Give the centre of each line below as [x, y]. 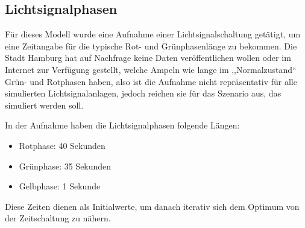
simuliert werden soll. [44, 105]
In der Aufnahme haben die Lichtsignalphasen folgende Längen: [122, 125]
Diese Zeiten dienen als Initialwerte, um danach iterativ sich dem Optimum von [152, 206]
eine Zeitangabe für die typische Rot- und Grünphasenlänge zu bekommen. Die [151, 46]
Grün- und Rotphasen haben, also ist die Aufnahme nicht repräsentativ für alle [151, 81]
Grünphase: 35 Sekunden [65, 166]
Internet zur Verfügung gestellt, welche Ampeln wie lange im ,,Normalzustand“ [151, 69]
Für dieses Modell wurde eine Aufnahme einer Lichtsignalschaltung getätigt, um [153, 34]
